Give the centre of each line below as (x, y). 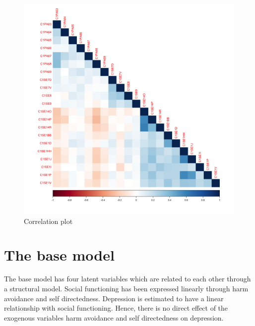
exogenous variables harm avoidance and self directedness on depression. (114, 317)
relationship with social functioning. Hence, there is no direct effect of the (116, 308)
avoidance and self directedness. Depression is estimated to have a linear (114, 298)
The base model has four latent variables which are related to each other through (127, 279)
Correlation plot (48, 221)
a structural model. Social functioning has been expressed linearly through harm (126, 288)
